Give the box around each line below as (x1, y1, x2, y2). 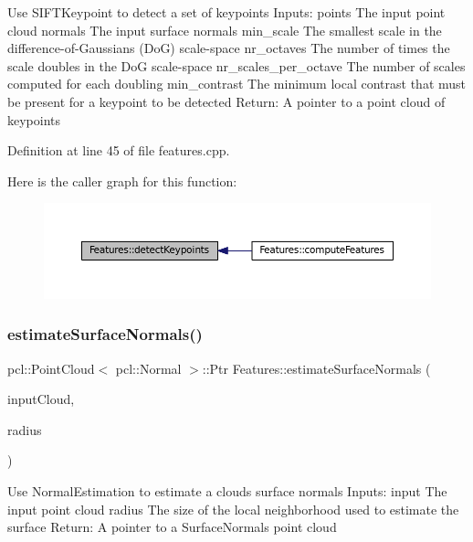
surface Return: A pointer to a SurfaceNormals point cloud (7, 517, 337, 537)
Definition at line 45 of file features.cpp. (7, 141, 230, 160)
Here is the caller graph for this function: (7, 171, 237, 190)
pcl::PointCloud (7, 358, 95, 377)
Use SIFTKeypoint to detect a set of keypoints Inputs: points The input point (7, 3, 446, 21)
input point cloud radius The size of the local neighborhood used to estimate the (7, 499, 459, 518)
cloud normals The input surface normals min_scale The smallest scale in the (7, 20, 442, 39)
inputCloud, (7, 389, 75, 409)
